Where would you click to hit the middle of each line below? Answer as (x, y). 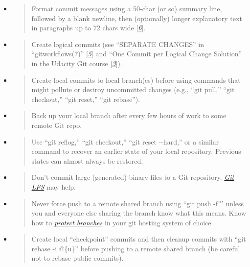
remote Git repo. (57, 125)
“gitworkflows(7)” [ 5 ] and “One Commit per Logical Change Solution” (137, 54)
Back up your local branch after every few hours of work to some (129, 115)
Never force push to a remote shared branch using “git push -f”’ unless (138, 203)
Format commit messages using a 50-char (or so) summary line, (127, 8)
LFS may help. (54, 186)
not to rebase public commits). (78, 258)
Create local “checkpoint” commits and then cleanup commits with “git (139, 239)
